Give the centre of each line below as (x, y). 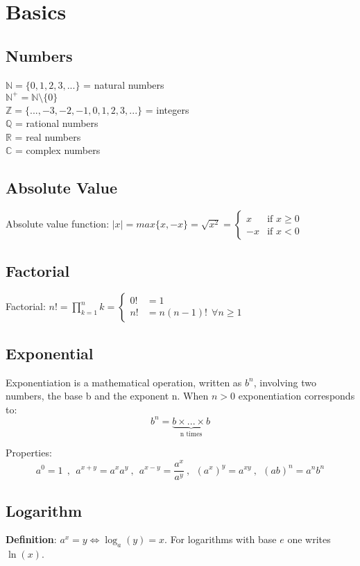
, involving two (285, 382)
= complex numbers (58, 150)
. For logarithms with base (221, 539)
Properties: (29, 453)
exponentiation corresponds (297, 396)
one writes (309, 539)
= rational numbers (57, 123)
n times (191, 434)
